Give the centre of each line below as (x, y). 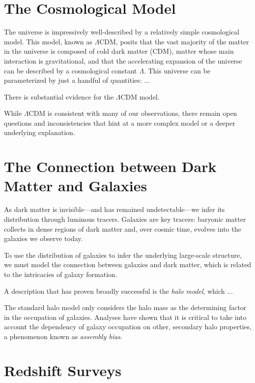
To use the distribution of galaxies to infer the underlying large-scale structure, (123, 255)
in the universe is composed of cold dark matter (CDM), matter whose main (119, 51)
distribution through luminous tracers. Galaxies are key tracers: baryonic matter (125, 219)
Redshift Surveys (63, 370)
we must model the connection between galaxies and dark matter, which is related (128, 264)
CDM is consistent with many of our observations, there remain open (133, 113)
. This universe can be (177, 70)
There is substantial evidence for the (59, 96)
